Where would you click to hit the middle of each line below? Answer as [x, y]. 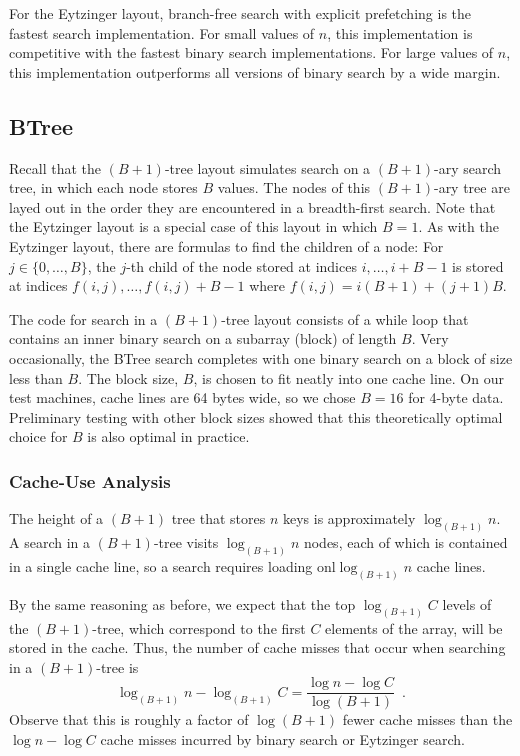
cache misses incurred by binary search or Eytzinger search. [282, 738]
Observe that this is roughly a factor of [129, 719]
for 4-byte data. [456, 397]
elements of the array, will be [414, 627]
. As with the [458, 226]
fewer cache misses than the [427, 719]
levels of [467, 603]
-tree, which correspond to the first [199, 627]
